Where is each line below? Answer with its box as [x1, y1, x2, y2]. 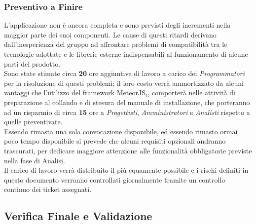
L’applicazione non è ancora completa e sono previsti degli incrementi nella [4, 20, 231, 30]
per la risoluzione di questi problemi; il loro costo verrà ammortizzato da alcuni [4, 77, 244, 88]
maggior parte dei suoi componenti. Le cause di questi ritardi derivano [4, 29, 217, 39]
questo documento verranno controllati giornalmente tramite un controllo [4, 174, 225, 185]
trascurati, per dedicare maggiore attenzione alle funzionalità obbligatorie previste [4, 145, 252, 155]
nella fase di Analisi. [4, 155, 65, 165]
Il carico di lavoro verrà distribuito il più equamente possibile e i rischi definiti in [4, 165, 249, 175]
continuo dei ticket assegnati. [4, 184, 92, 194]
